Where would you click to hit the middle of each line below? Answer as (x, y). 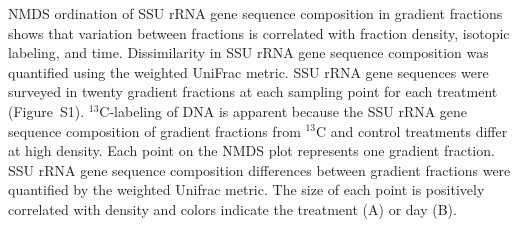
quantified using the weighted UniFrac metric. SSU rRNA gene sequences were (248, 71)
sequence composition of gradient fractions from (154, 130)
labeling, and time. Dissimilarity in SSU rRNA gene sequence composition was (248, 52)
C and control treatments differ (412, 130)
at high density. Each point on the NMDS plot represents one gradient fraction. (251, 150)
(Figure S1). (46, 110)
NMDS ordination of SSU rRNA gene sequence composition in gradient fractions (255, 13)
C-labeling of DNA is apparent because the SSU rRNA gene (283, 110)
